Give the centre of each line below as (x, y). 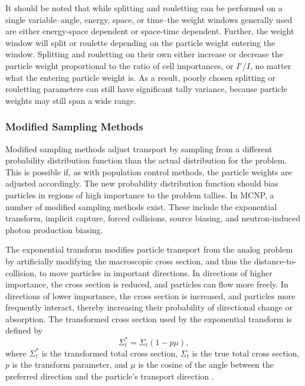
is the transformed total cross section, (110, 353)
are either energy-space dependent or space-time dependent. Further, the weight (150, 31)
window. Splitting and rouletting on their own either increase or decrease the (144, 54)
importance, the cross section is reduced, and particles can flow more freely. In (147, 284)
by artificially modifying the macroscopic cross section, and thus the (129, 261)
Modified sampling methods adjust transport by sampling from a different (139, 148)
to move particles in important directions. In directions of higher (156, 272)
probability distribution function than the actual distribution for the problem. (146, 160)
